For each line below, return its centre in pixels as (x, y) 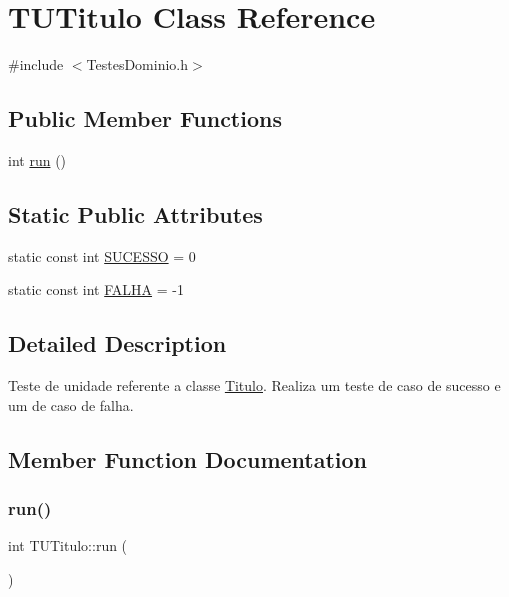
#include (36, 64)
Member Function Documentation (188, 458)
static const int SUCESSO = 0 (102, 255)
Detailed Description (117, 343)
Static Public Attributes (135, 213)
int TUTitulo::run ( (68, 545)
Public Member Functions (145, 118)
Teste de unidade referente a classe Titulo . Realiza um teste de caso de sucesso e (254, 385)
